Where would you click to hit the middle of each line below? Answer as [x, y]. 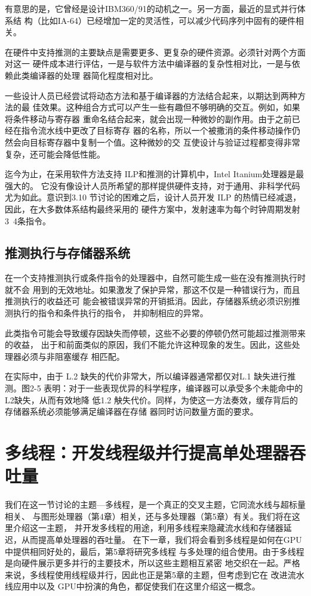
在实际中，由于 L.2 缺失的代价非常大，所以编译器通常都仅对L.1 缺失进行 [146, 376]
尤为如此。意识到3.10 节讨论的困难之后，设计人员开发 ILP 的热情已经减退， [153, 197]
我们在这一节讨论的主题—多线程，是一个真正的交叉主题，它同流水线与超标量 [155, 504]
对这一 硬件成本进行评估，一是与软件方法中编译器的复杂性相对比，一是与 [148, 64]
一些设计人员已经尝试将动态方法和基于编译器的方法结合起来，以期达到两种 [151, 95]
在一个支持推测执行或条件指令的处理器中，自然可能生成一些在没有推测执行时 [155, 278]
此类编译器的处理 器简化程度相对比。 [85, 75]
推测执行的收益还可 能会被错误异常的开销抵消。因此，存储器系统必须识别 [148, 301]
